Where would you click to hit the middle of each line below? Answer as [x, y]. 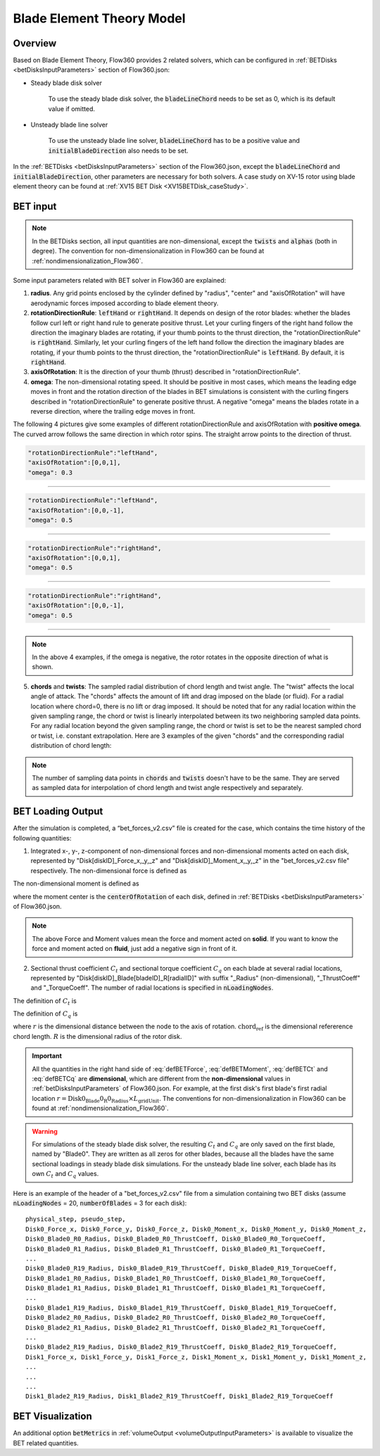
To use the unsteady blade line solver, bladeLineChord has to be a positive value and [174, 141]
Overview [35, 43]
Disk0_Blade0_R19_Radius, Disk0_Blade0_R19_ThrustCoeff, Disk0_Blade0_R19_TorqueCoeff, [182, 1269]
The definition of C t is [45, 1001]
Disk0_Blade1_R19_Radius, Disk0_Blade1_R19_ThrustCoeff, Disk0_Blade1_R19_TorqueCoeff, [182, 1308]
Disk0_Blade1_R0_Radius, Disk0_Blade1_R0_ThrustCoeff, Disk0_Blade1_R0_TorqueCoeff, [176, 1278]
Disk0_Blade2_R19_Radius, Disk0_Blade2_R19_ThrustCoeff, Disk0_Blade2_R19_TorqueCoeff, [182, 1347]
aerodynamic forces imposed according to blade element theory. [125, 303]
